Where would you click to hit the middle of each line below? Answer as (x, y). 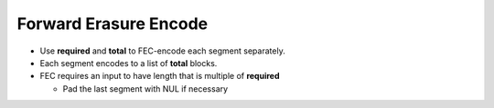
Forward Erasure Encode (113, 24)
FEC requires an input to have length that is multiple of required (160, 76)
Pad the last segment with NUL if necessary (145, 88)
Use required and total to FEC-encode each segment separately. (162, 51)
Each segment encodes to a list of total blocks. (129, 63)
